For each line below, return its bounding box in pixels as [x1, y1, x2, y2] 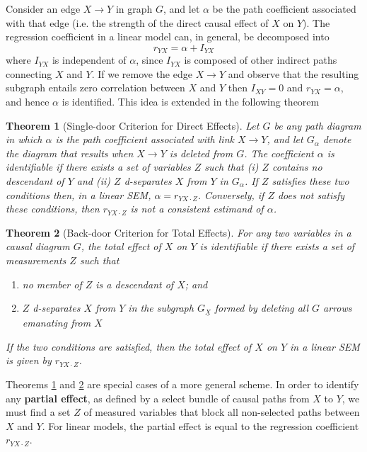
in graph [115, 1, 153, 16]
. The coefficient [244, 145, 314, 160]
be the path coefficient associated [212, 1, 356, 16]
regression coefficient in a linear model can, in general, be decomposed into [6, 29, 330, 44]
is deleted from [169, 145, 233, 160]
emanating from [22, 315, 91, 330]
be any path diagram [274, 118, 361, 132]
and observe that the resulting [228, 66, 359, 81]
